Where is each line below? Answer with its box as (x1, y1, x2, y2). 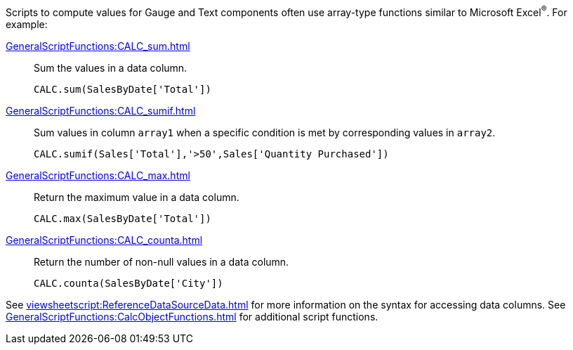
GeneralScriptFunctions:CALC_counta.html (6, 233, 203, 246)
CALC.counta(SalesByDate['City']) (34, 277, 223, 289)
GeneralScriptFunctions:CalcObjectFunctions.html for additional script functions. (6, 310, 378, 323)
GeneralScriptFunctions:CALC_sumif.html (6, 104, 196, 117)
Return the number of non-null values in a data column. (34, 255, 289, 268)
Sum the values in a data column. (34, 61, 187, 74)
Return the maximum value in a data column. (34, 190, 239, 203)
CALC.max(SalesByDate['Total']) (34, 212, 211, 224)
